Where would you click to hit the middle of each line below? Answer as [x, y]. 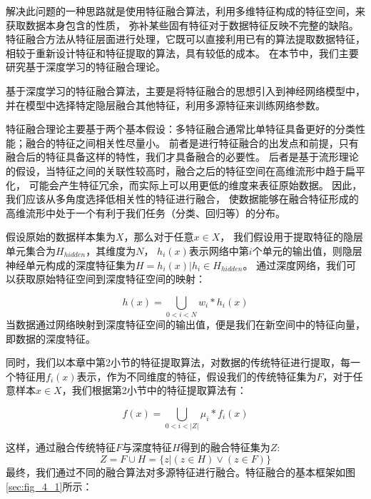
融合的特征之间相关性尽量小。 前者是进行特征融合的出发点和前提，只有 [192, 142]
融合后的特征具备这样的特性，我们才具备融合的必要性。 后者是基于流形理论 [182, 157]
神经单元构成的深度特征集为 [71, 264]
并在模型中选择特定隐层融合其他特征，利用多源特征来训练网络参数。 [166, 105]
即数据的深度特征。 [51, 338]
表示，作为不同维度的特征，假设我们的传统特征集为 [197, 376]
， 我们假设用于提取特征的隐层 [291, 237]
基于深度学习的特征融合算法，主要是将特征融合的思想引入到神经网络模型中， [185, 90]
